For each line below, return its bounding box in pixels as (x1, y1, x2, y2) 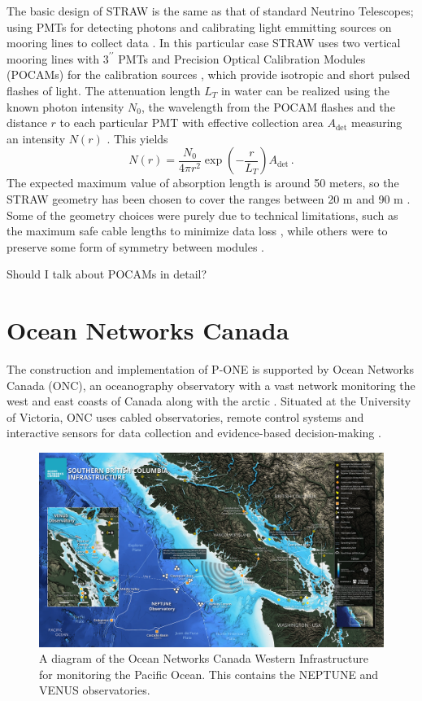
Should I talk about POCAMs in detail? (7, 265, 207, 283)
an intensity (7, 129, 66, 147)
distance (7, 114, 47, 131)
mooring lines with (7, 50, 100, 67)
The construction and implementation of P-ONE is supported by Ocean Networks (7, 361, 414, 378)
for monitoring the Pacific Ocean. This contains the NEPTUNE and (39, 665, 379, 682)
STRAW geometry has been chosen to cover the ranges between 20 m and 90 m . (7, 190, 411, 207)
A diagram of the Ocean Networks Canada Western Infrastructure (39, 650, 368, 667)
